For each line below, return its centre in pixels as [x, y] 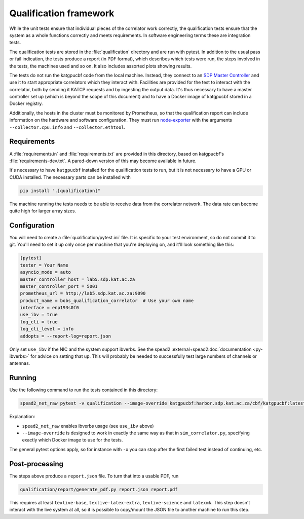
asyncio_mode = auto [45, 272]
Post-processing [36, 464]
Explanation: [22, 417]
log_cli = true [39, 322]
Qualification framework [62, 13]
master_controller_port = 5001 [59, 286]
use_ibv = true [39, 315]
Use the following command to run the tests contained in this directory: [84, 390]
